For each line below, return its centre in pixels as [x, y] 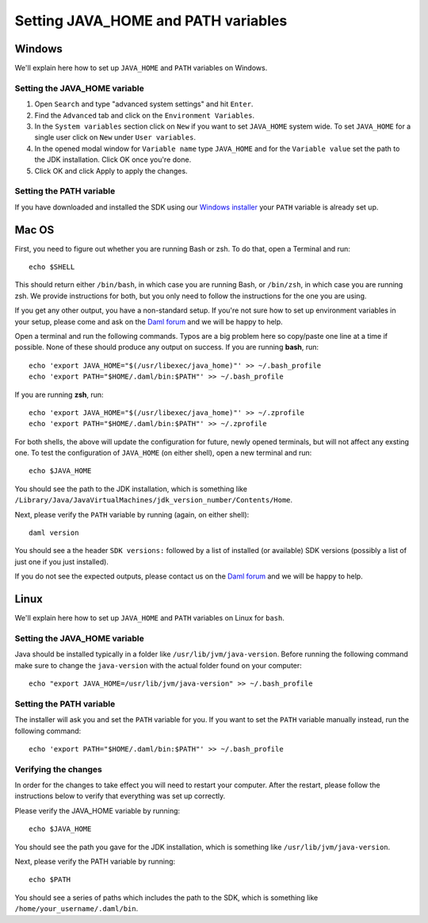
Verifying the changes [58, 769]
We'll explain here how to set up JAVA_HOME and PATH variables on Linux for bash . [149, 618]
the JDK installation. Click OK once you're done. [113, 160]
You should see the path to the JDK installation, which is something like [131, 489]
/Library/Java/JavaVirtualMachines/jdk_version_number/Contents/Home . [154, 500]
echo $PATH [50, 880]
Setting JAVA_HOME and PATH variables [151, 21]
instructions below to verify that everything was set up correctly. [120, 796]
